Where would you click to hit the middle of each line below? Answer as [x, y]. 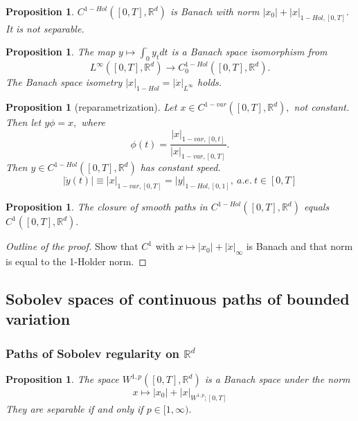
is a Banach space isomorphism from [249, 52]
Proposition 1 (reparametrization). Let [91, 107]
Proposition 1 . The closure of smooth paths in [107, 207]
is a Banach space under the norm [277, 379]
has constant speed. [180, 167]
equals [316, 207]
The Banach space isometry [64, 82]
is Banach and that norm [299, 246]
